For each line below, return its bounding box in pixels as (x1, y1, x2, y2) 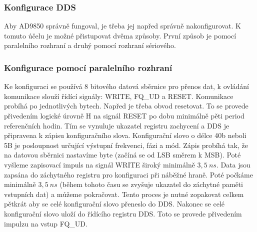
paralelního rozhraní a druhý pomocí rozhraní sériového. (4, 40, 176, 50)
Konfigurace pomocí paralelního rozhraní (4, 61, 172, 73)
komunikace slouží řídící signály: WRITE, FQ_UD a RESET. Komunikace (4, 90, 233, 101)
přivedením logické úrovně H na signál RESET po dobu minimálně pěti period (4, 110, 244, 120)
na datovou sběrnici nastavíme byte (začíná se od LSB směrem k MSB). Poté (4, 149, 241, 160)
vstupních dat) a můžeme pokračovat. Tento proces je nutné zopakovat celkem (4, 188, 244, 199)
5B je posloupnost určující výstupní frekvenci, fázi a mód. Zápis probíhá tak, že (4, 139, 248, 150)
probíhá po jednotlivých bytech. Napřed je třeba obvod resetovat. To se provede (4, 100, 248, 111)
